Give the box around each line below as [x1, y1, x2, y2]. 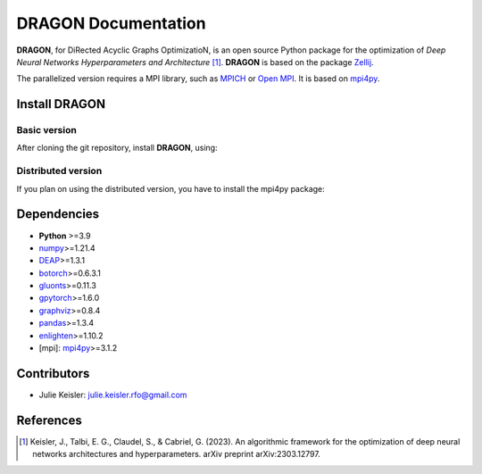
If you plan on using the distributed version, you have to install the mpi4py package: [16, 183, 325, 194]
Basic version [16, 124, 78, 137]
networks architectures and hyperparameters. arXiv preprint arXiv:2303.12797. [32, 449, 320, 460]
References [16, 412, 82, 428]
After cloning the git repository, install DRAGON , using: [16, 143, 218, 154]
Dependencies [16, 206, 100, 222]
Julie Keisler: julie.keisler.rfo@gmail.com [38, 389, 187, 400]
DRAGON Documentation [16, 13, 206, 33]
